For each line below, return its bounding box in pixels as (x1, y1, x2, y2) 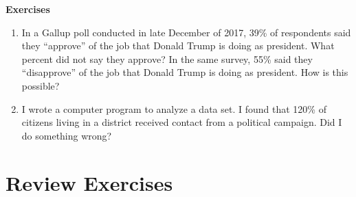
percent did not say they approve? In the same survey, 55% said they (21, 51, 313, 66)
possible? (21, 78, 60, 92)
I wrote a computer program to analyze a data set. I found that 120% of (21, 101, 326, 116)
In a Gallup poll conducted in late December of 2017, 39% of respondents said (21, 25, 351, 39)
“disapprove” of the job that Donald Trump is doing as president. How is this (21, 65, 348, 79)
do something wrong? (21, 128, 112, 142)
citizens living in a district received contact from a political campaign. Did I (21, 115, 342, 129)
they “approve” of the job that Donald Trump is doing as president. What (21, 38, 335, 53)
